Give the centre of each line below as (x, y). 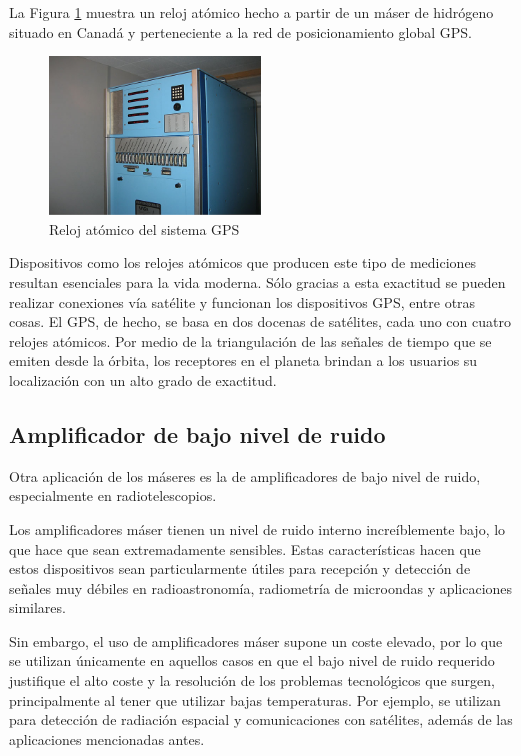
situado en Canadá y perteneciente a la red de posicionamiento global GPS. (240, 31)
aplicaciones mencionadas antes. (107, 738)
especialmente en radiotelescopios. (113, 495)
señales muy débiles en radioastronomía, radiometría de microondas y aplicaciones (261, 587)
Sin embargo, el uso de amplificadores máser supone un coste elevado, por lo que (256, 640)
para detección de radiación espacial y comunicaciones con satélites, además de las (261, 719)
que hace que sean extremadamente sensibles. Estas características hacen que (245, 548)
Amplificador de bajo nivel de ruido (197, 433)
